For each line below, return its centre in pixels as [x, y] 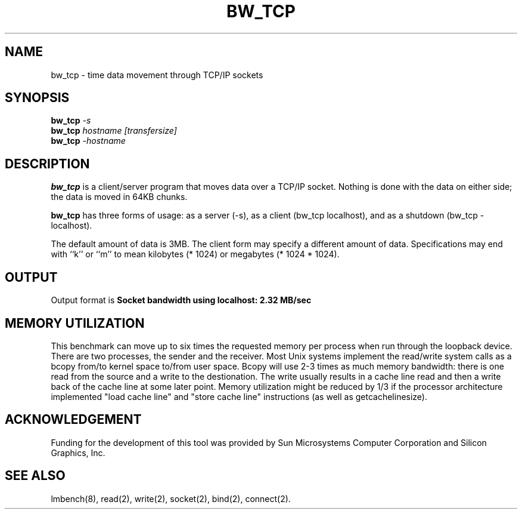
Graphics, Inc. [78, 453]
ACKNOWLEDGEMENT [73, 420]
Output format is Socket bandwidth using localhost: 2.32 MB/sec [181, 300]
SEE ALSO [35, 476]
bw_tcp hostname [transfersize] [114, 131]
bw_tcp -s [71, 121]
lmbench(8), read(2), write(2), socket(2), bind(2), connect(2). [171, 498]
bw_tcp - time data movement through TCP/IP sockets [157, 75]
